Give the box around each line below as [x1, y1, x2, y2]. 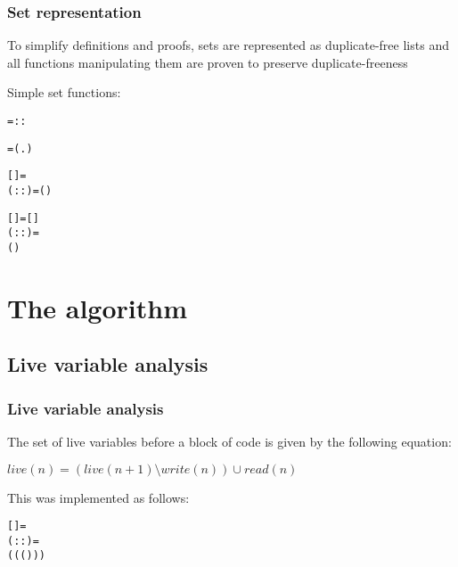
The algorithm [7, 289, 187, 325]
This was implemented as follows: [7, 488, 190, 506]
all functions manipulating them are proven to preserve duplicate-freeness [7, 53, 408, 71]
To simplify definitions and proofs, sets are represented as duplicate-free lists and [7, 36, 449, 54]
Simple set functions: [7, 83, 121, 102]
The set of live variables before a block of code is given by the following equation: [7, 431, 452, 450]
